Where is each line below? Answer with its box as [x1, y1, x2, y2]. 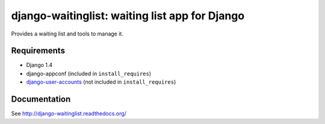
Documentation [11, 94, 71, 105]
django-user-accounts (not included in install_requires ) [26, 78, 176, 85]
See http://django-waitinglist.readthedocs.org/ [11, 110, 126, 117]
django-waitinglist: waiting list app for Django [11, 9, 245, 22]
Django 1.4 [26, 61, 53, 69]
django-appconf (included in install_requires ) [26, 70, 152, 77]
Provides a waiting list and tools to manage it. [11, 30, 123, 37]
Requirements [11, 46, 66, 56]
